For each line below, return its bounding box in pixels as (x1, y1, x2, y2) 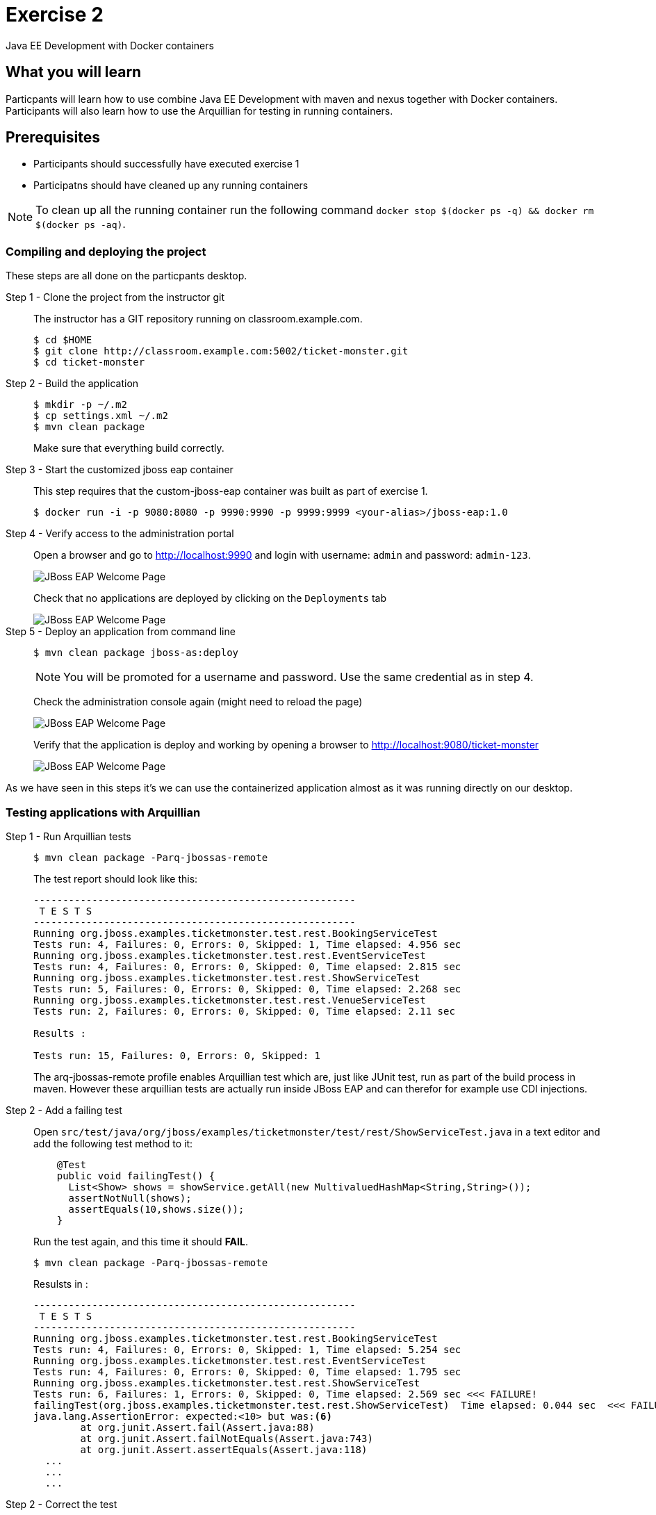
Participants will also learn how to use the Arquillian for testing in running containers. (6, 104, 393, 117)
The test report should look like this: (33, 872, 198, 885)
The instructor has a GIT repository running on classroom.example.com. (33, 313, 363, 325)
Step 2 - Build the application (6, 377, 139, 390)
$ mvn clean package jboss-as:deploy (33, 647, 239, 659)
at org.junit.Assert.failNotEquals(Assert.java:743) (80, 1432, 373, 1444)
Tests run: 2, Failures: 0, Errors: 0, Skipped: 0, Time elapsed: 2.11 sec (33, 1005, 455, 1017)
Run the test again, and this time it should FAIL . (33, 1235, 248, 1247)
